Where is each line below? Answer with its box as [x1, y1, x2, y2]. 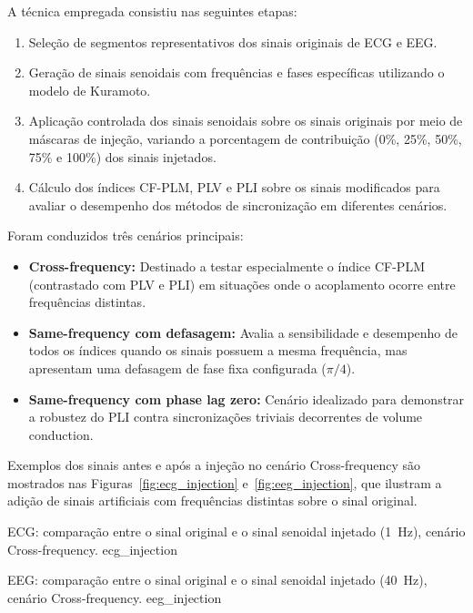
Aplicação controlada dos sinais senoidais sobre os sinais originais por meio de [28, 111, 463, 130]
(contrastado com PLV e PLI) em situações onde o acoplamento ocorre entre [28, 274, 456, 293]
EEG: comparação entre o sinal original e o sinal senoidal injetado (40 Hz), [7, 570, 428, 589]
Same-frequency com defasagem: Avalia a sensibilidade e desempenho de [28, 322, 458, 342]
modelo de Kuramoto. [28, 80, 151, 99]
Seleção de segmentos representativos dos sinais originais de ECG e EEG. [28, 32, 438, 51]
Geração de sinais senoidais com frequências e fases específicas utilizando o [28, 63, 445, 82]
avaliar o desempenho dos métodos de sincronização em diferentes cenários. [28, 195, 448, 214]
